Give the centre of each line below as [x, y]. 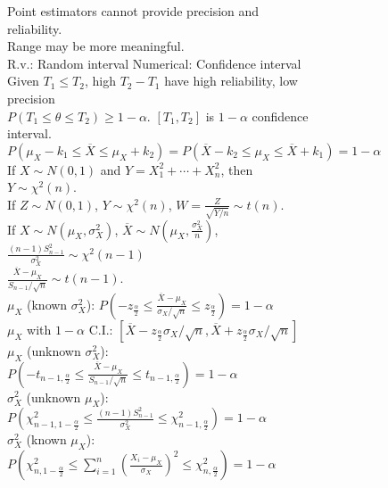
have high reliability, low [231, 81]
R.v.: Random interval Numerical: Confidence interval [154, 63]
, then [237, 169]
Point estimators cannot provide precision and [133, 11]
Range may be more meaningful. [96, 46]
